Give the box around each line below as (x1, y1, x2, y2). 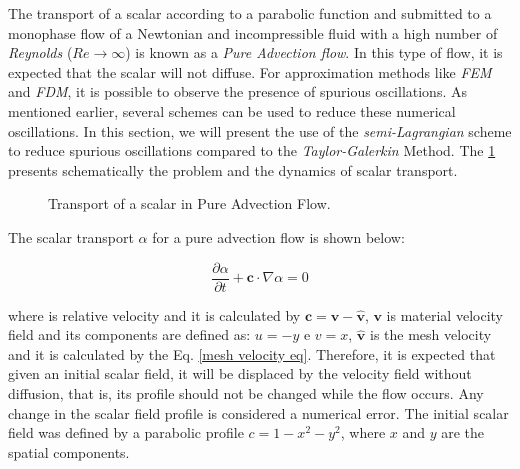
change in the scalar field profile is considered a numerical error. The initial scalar (8, 402, 509, 423)
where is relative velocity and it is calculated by (8, 304, 301, 325)
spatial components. (8, 441, 130, 462)
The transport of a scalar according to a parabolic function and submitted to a (8, 3, 492, 23)
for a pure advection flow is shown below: (152, 226, 405, 247)
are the (441, 422, 485, 443)
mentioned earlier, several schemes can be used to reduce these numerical (8, 100, 456, 121)
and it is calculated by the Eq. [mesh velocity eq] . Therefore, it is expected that (8, 343, 496, 364)
